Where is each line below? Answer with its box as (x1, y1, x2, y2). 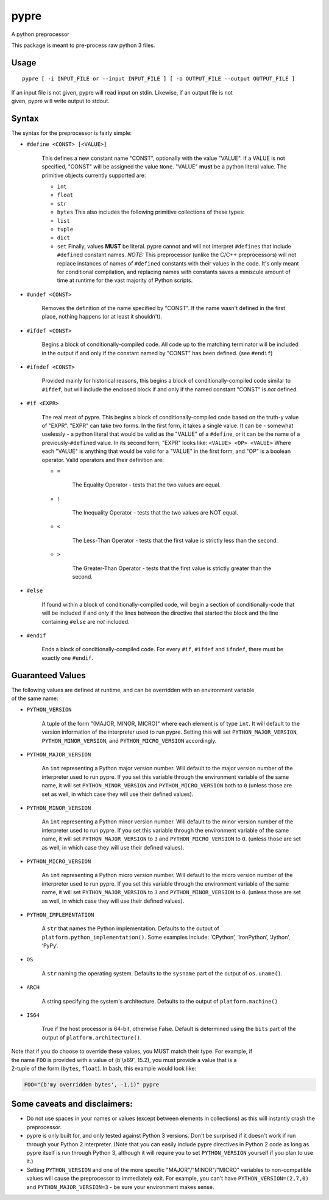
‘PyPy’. (41, 942, 59, 949)
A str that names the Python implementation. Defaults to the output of (41, 925, 219, 932)
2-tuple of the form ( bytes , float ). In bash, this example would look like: (11, 1064, 197, 1072)
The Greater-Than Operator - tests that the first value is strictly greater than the (72, 565, 272, 572)
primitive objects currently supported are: (41, 172, 146, 179)
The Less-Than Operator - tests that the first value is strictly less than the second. (72, 537, 278, 544)
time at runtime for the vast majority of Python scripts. (57, 277, 193, 284)
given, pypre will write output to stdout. (11, 98, 110, 105)
